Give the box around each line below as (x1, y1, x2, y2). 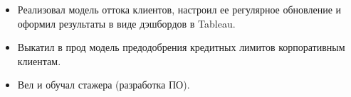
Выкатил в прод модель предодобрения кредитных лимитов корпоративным (17, 40, 345, 55)
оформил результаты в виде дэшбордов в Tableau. (17, 16, 236, 30)
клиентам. (17, 53, 61, 68)
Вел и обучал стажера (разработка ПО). (17, 77, 190, 92)
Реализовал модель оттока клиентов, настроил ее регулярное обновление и (17, 2, 342, 16)
